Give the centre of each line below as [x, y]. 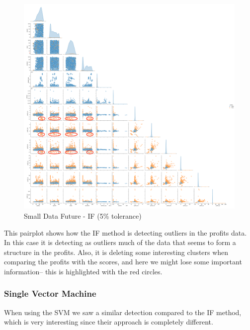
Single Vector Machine [50, 293]
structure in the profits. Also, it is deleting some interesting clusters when [116, 252]
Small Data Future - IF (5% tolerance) [83, 216]
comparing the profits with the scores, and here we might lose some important [123, 262]
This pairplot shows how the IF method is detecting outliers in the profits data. [125, 232]
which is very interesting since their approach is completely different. [109, 322]
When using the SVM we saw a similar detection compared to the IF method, [123, 312]
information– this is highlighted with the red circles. [83, 271]
